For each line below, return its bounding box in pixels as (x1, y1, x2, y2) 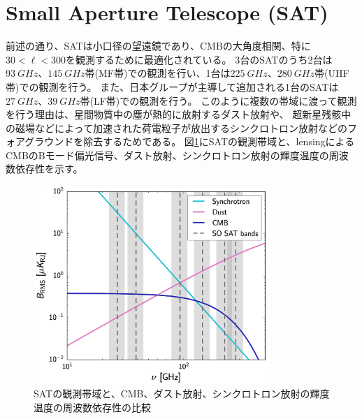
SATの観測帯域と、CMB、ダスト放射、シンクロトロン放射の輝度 (34, 386, 330, 401)
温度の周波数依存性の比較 (34, 399, 151, 414)
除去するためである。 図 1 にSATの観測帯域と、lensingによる (83, 134, 355, 149)
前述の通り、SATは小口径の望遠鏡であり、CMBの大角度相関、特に (6, 38, 311, 53)
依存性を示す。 (15, 161, 83, 176)
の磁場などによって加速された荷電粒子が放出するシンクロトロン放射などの (6, 120, 347, 135)
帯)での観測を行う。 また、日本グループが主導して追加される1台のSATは (6, 79, 339, 94)
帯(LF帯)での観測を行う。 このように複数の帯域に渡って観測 (80, 93, 357, 108)
